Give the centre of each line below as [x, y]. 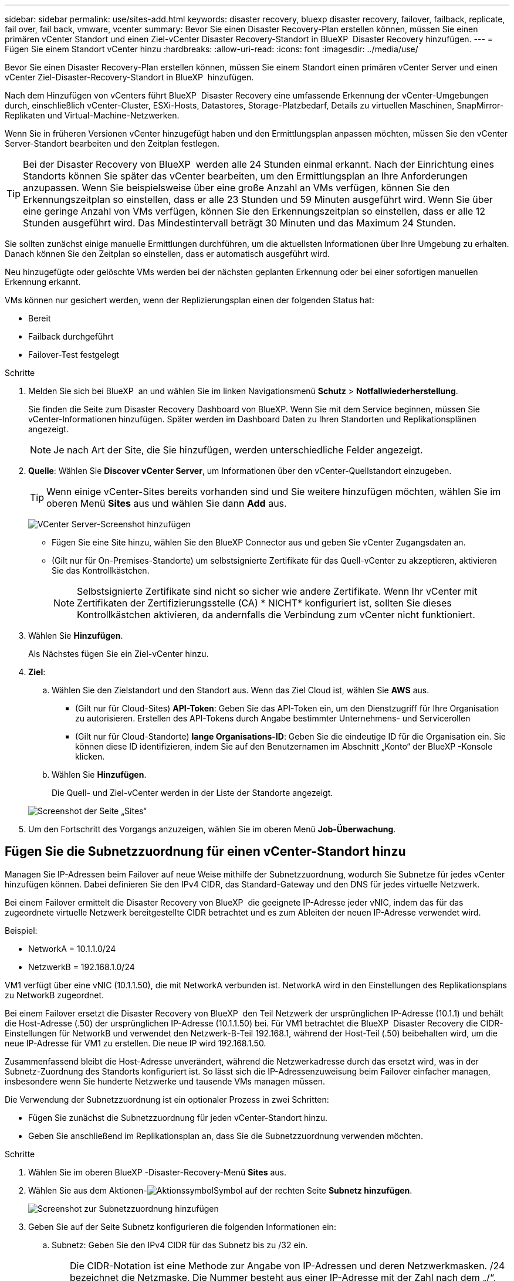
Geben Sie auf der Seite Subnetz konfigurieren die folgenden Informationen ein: [182, 1226]
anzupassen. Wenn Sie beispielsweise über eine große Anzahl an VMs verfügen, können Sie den [236, 188]
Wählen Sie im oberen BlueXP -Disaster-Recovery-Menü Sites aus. [157, 1172]
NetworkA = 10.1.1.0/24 [72, 948]
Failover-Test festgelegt [74, 355]
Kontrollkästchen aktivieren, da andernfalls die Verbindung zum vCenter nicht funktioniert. [276, 615]
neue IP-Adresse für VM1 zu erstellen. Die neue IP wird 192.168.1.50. [136, 1043]
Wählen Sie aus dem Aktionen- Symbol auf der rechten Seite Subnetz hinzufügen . [220, 1190]
